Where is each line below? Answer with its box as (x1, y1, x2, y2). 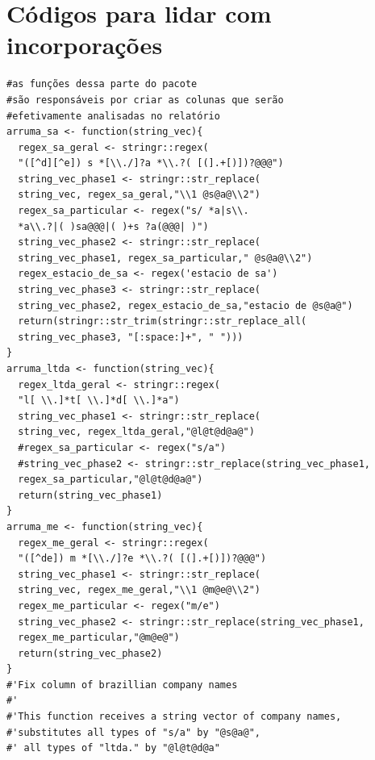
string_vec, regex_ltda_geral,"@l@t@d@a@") (18, 426, 255, 438)
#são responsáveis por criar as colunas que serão (6, 94, 284, 106)
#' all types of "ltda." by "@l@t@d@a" (6, 742, 220, 754)
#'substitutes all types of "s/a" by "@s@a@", (6, 726, 260, 738)
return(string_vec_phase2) (18, 647, 163, 659)
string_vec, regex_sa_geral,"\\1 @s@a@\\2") (18, 189, 260, 201)
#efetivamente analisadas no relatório (6, 110, 220, 122)
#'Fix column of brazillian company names (6, 679, 238, 691)
